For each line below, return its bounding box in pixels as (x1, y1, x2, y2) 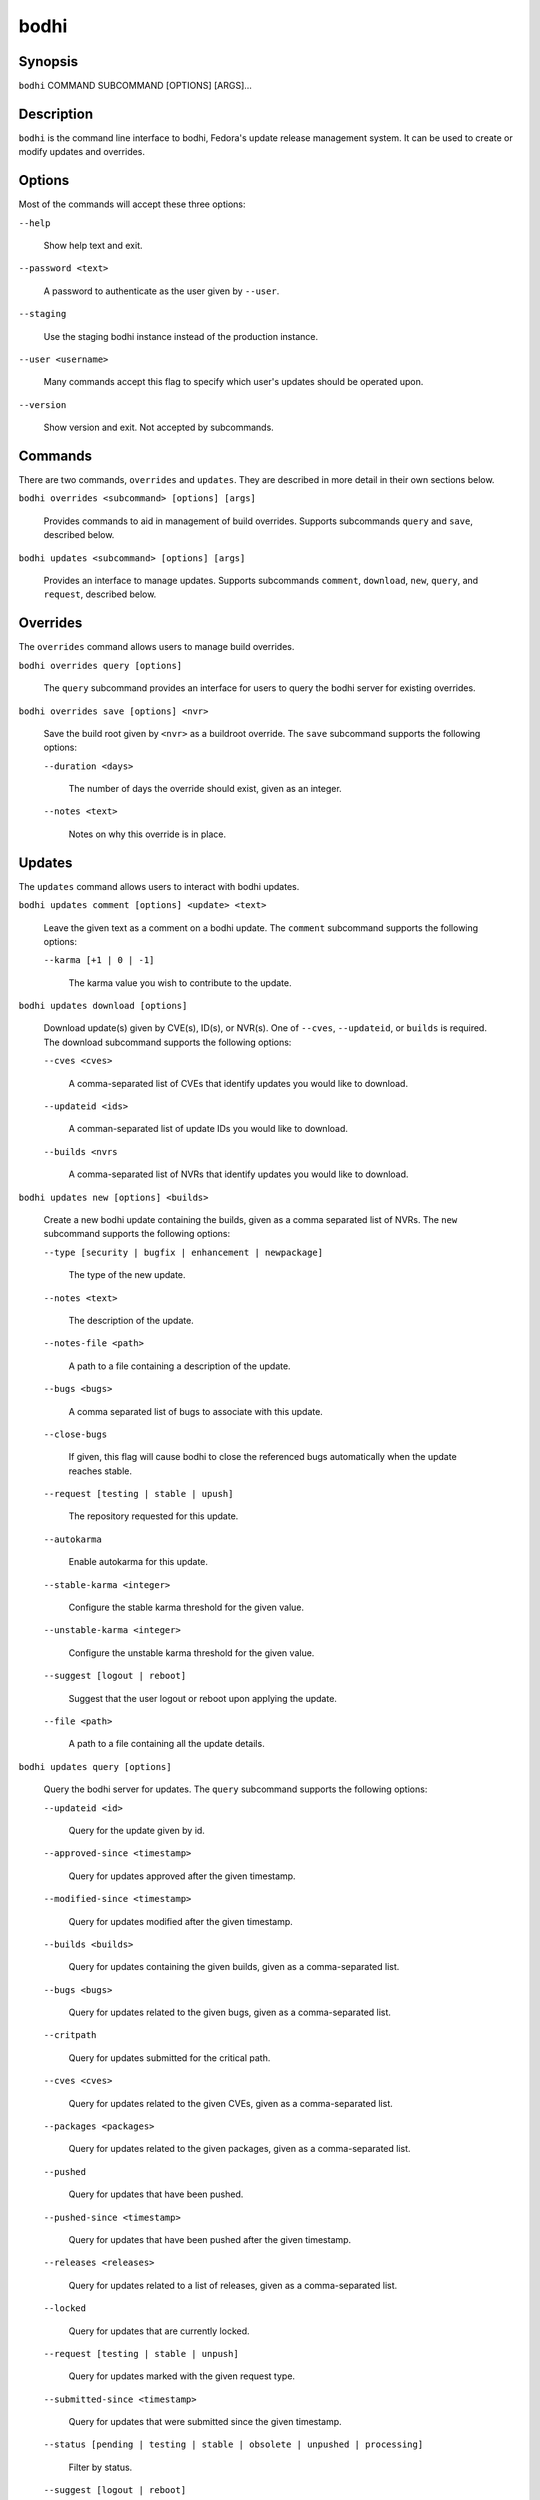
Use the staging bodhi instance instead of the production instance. (43, 330, 319, 342)
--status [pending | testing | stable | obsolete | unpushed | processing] (43, 2439, 424, 2450)
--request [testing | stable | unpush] (43, 2348, 239, 2359)
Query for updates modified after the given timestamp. (68, 1915, 294, 1927)
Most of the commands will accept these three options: (18, 198, 246, 210)
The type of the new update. (68, 1269, 186, 1281)
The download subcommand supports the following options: (43, 1036, 292, 1048)
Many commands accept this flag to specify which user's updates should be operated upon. (43, 376, 424, 388)
